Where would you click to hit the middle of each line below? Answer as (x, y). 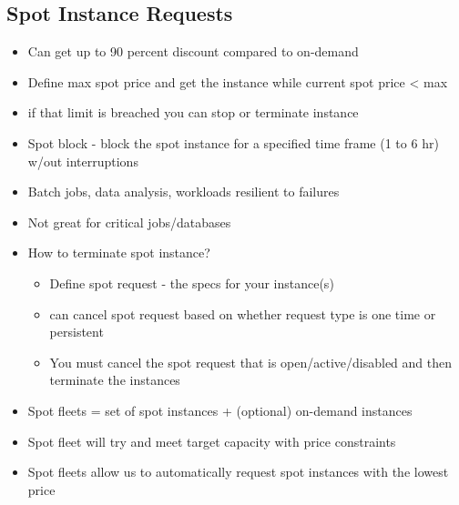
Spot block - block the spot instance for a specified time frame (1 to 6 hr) (233, 142)
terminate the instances (115, 380)
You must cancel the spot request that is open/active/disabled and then (251, 362)
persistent (76, 332)
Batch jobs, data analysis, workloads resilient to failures (184, 192)
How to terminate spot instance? (119, 252)
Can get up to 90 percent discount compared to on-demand (193, 51)
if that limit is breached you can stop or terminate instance (193, 112)
